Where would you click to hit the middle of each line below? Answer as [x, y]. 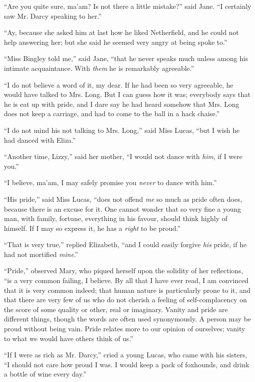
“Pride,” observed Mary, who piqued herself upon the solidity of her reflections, [124, 271]
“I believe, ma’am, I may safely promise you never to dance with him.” [111, 182]
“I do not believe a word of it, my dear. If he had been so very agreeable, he [119, 84]
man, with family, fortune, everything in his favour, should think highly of [116, 218]
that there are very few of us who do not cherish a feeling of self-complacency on [126, 300]
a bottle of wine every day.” [45, 374]
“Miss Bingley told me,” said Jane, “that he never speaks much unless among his [126, 58]
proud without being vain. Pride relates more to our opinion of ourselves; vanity [125, 329]
